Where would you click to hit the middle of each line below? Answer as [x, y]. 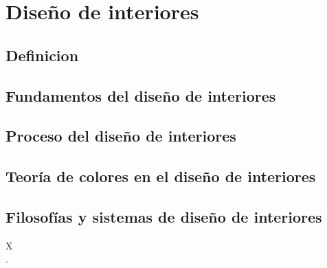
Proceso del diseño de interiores [121, 136]
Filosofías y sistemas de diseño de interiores [164, 216]
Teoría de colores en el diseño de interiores [161, 176]
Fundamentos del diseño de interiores [141, 95]
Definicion [42, 55]
